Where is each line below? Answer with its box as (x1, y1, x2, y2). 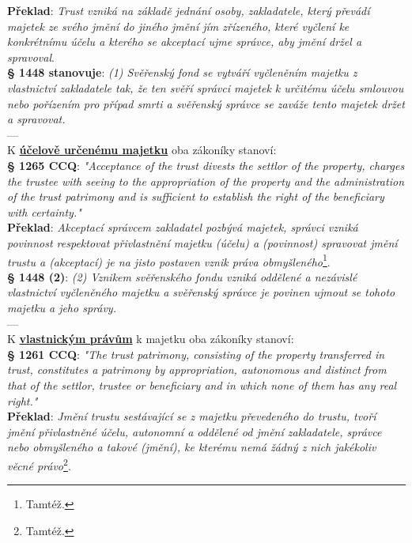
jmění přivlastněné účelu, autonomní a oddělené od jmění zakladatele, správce (7, 423, 382, 439)
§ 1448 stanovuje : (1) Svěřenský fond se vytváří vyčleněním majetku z (7, 64, 357, 81)
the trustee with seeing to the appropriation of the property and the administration (7, 172, 404, 189)
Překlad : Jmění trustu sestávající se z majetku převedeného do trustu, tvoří (7, 408, 376, 424)
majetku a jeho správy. (7, 299, 116, 315)
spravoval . (7, 48, 55, 65)
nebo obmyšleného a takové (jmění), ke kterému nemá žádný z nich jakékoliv (7, 439, 376, 455)
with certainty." (7, 203, 81, 220)
